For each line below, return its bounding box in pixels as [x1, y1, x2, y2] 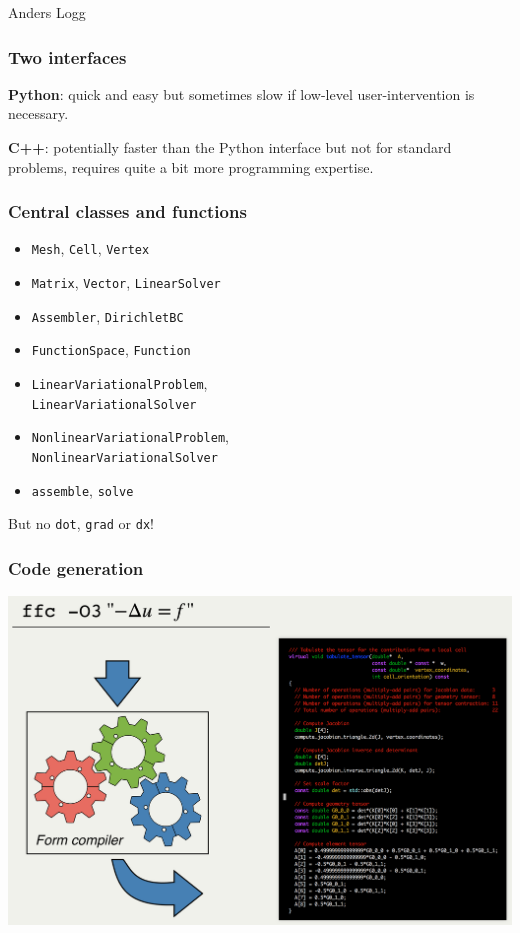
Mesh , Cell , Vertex [31, 238, 150, 259]
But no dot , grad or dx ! [8, 513, 154, 534]
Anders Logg [8, 2, 86, 22]
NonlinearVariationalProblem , [31, 426, 229, 447]
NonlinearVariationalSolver [31, 451, 218, 465]
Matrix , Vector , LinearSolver [31, 272, 221, 293]
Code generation [8, 555, 144, 580]
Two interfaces [8, 44, 127, 69]
